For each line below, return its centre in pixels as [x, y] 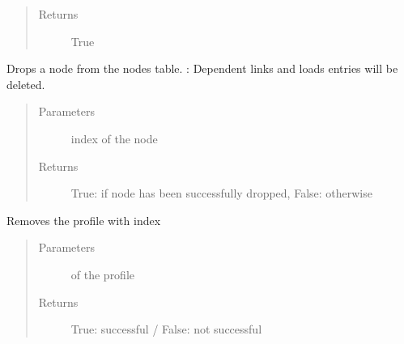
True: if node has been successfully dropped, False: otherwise [221, 193]
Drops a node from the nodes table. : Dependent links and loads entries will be [202, 68]
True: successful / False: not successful [166, 329]
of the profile [103, 274]
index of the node [114, 138]
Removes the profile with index [84, 220]
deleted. [26, 84]
